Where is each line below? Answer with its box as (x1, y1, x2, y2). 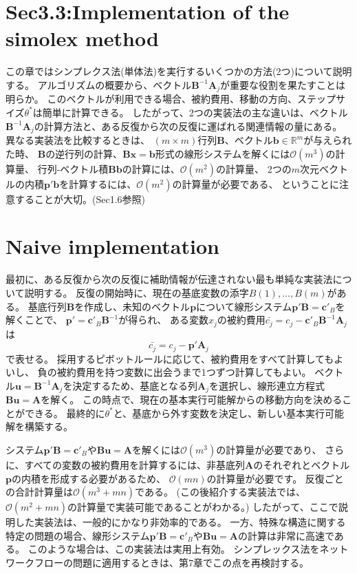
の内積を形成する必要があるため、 (11, 471, 166, 485)
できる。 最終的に (24, 405, 105, 420)
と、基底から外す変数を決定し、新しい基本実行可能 (113, 405, 345, 420)
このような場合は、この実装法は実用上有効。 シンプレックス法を (28, 542, 320, 556)
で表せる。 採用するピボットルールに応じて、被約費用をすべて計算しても (6, 351, 334, 365)
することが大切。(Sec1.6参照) (14, 191, 145, 206)
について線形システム (196, 299, 292, 313)
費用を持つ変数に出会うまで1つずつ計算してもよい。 (76, 365, 312, 379)
